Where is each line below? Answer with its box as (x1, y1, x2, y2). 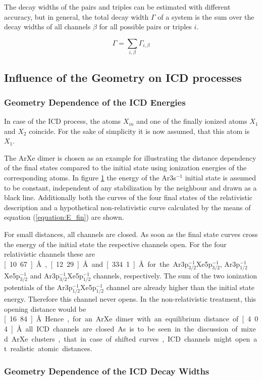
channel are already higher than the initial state (106, 282, 255, 293)
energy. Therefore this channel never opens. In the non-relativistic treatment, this (4, 294, 256, 304)
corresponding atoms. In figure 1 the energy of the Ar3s (4, 172, 176, 183)
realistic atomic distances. (10, 343, 92, 354)
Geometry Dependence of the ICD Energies (4, 96, 186, 108)
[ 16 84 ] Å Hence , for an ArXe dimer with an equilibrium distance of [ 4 (4, 313, 251, 324)
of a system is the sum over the (158, 11, 254, 22)
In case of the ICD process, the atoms (4, 116, 121, 126)
